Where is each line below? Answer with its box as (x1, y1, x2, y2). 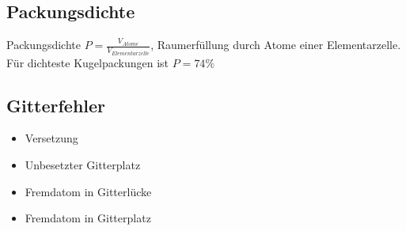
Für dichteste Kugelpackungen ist (6, 54, 169, 70)
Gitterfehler (6, 93, 106, 117)
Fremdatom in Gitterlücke (25, 183, 152, 199)
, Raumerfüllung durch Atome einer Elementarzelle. (150, 36, 401, 53)
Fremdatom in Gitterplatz (25, 210, 151, 226)
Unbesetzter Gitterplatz (25, 157, 141, 173)
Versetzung (25, 130, 78, 146)
